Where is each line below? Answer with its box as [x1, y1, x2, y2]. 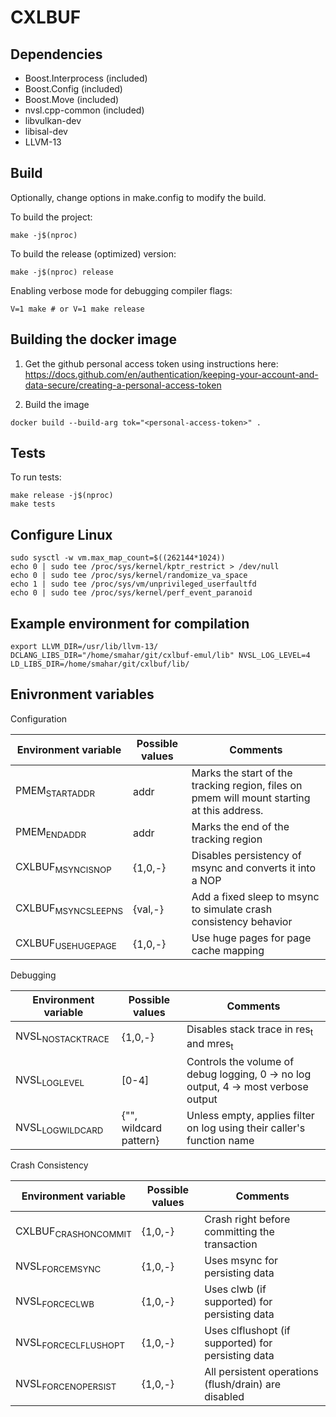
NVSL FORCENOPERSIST [15, 1376, 117, 1392]
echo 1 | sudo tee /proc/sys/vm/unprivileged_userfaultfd [10, 579, 257, 590]
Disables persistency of [191, 848, 302, 862]
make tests [10, 499, 56, 510]
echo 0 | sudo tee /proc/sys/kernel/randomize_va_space [10, 571, 248, 581]
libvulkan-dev [24, 115, 82, 126]
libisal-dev [24, 126, 68, 137]
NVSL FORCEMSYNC [15, 1259, 102, 1275]
